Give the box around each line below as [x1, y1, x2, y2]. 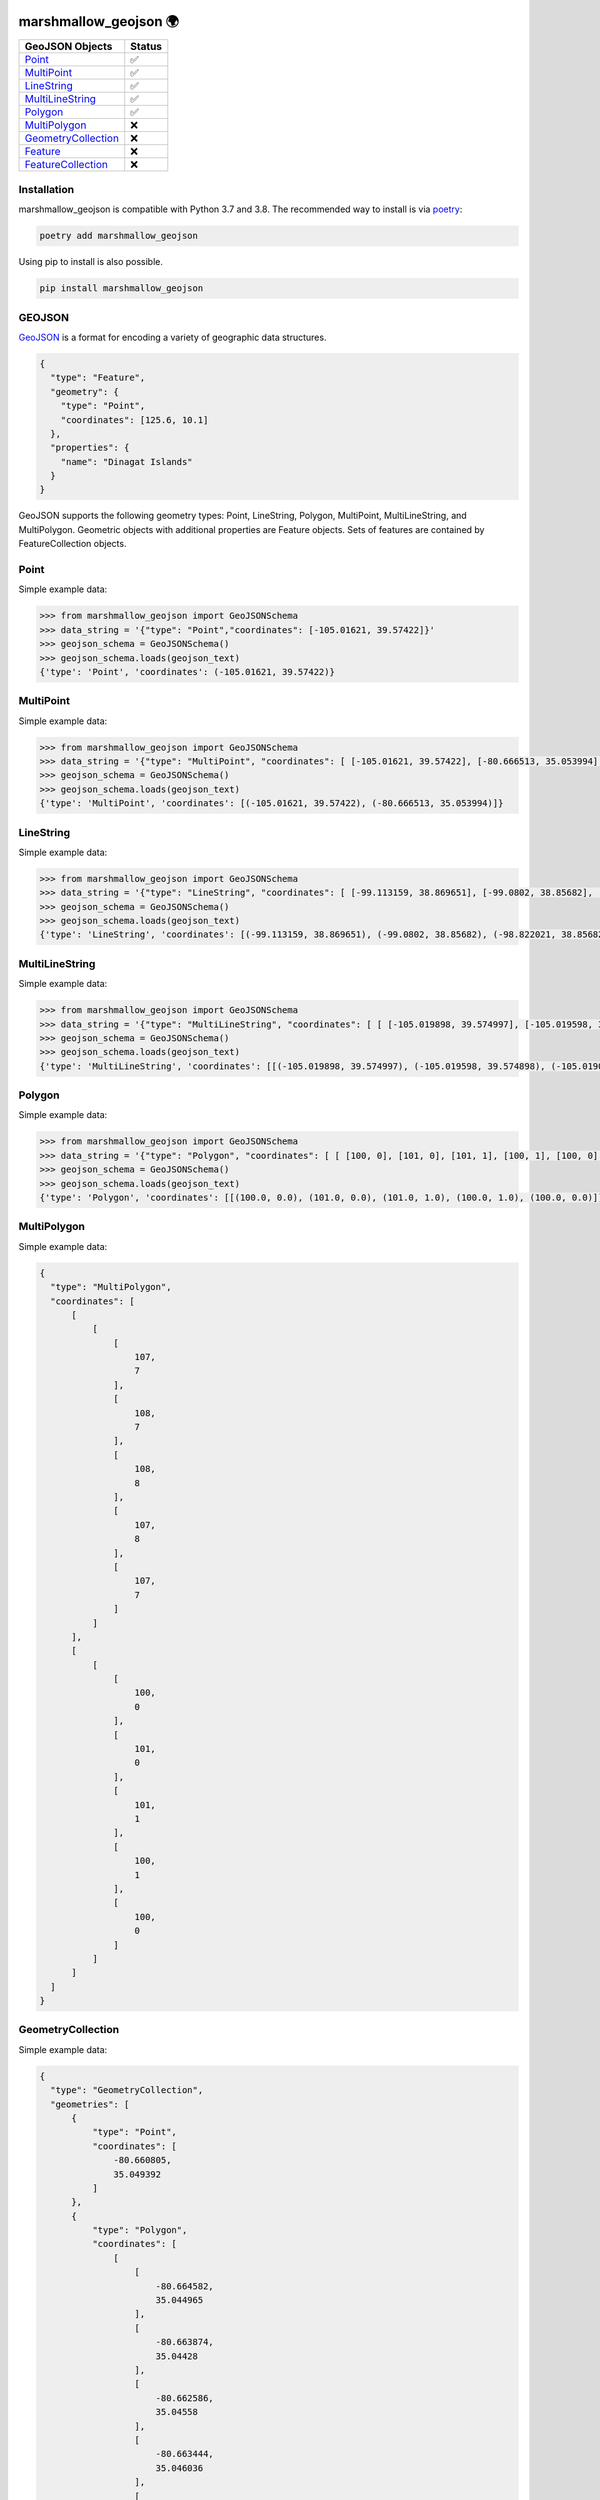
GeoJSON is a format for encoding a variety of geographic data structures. [18, 331, 327, 343]
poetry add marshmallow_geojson [39, 230, 199, 242]
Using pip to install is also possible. [18, 256, 164, 268]
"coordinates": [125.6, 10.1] [60, 414, 209, 425]
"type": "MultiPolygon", [50, 1281, 172, 1293]
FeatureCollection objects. [18, 538, 127, 550]
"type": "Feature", [50, 372, 146, 384]
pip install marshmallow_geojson [39, 283, 204, 294]
